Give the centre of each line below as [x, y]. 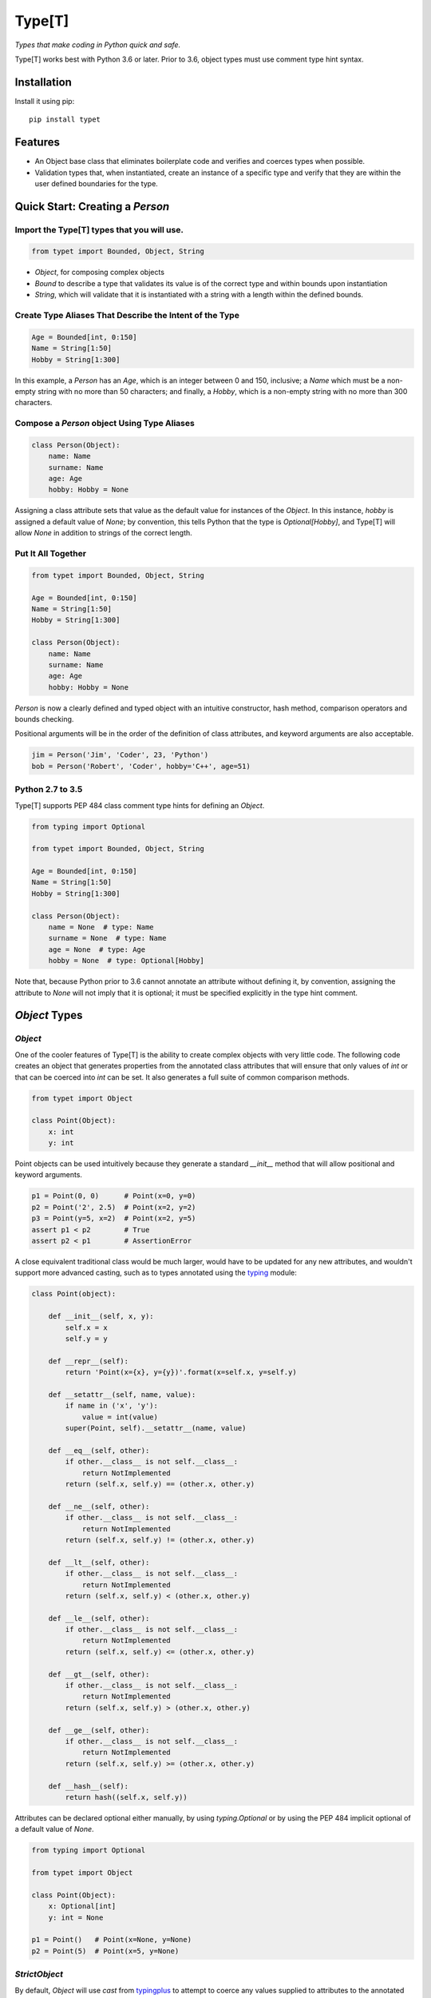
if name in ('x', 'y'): [112, 1406]
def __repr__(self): [89, 1361]
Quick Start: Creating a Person [92, 207]
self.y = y [86, 1338]
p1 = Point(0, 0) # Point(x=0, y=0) [114, 1196]
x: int [61, 1132]
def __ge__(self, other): [99, 1730]
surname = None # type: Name [107, 938]
